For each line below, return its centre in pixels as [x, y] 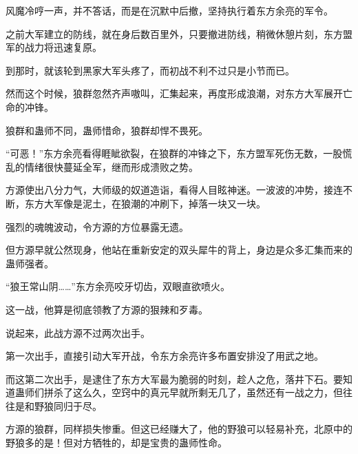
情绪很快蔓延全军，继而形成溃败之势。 [111, 166]
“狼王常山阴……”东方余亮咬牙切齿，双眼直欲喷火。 [118, 286]
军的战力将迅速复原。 [54, 47]
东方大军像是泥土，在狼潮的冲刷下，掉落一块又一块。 [145, 203]
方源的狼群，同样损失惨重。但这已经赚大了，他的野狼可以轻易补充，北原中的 [179, 429]
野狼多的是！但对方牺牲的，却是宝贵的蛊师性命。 [116, 443]
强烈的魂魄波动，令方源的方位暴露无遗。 [97, 226]
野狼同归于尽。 [68, 405]
